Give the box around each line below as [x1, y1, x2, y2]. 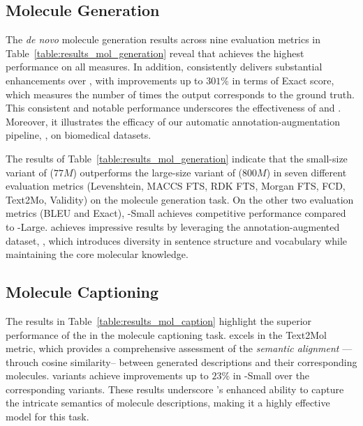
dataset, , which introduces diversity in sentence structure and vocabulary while [6, 233, 348, 248]
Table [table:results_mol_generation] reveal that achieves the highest [6, 45, 304, 60]
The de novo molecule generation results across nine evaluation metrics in [6, 32, 321, 47]
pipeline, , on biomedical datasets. [6, 128, 151, 142]
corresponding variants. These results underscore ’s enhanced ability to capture [6, 381, 344, 396]
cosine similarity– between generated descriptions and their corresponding [41, 354, 357, 369]
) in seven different [266, 165, 347, 179]
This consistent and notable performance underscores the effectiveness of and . [6, 100, 341, 115]
